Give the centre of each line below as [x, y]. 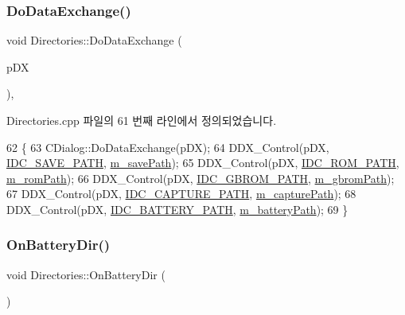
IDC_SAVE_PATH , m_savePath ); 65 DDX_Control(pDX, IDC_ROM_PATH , [203, 163]
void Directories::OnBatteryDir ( [86, 274]
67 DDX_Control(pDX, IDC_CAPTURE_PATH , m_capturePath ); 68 [181, 194]
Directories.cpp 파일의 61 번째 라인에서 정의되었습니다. [142, 120]
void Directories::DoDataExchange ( [94, 40]
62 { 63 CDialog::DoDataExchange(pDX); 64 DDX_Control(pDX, [168, 147]
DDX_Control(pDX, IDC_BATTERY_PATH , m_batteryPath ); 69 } [177, 209]
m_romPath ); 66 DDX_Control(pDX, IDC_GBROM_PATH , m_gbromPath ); [201, 178]
